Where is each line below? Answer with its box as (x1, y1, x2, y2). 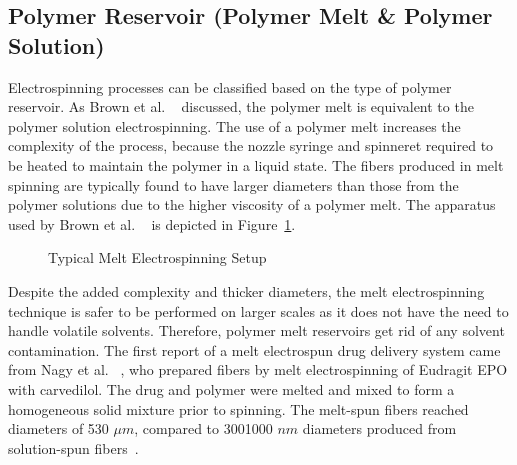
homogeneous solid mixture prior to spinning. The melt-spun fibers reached (8, 398, 469, 419)
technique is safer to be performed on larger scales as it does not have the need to (8, 300, 509, 321)
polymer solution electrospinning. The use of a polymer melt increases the (8, 115, 461, 136)
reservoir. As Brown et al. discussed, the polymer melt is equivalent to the (8, 96, 474, 117)
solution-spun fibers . (8, 437, 139, 458)
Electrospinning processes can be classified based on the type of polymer (8, 76, 452, 97)
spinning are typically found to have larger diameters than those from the (8, 174, 459, 195)
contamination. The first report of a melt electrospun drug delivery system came (8, 339, 501, 360)
